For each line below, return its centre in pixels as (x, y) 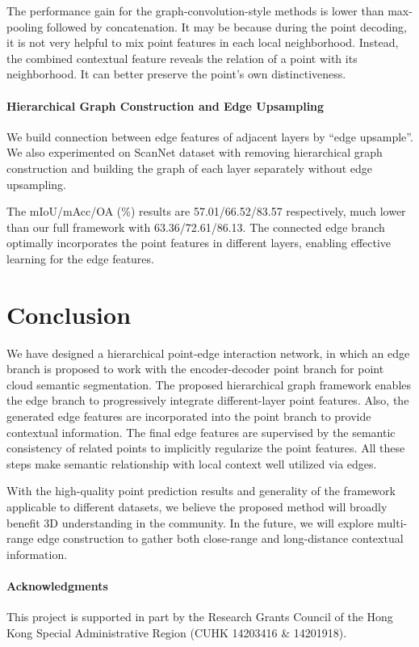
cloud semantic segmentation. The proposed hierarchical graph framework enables (209, 384)
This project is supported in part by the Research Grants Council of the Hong (200, 617)
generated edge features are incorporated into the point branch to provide (189, 416)
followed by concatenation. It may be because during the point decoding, (226, 26)
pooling (25, 26)
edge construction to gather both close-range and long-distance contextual (220, 538)
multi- (392, 522)
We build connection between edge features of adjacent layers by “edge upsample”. (210, 136)
